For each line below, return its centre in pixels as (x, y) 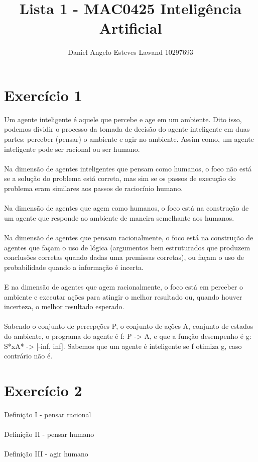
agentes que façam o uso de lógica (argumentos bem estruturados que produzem (127, 247)
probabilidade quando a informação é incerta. (74, 267)
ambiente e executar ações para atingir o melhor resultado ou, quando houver (123, 296)
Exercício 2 (43, 390)
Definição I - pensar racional (48, 414)
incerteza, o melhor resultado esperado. (64, 306)
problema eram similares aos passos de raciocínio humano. (94, 188)
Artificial (131, 28)
